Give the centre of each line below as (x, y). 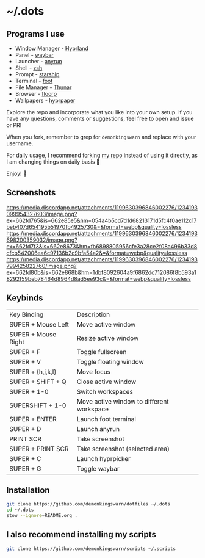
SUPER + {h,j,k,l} (33, 372)
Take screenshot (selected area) (123, 449)
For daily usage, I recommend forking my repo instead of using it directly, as (102, 155)
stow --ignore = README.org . (42, 516)
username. (20, 143)
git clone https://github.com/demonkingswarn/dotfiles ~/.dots (88, 504)
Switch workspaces (105, 391)
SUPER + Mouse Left (39, 324)
